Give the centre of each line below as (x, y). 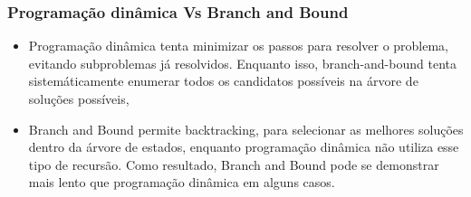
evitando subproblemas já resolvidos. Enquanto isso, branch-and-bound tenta (242, 63)
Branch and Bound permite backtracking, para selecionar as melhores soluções (246, 129)
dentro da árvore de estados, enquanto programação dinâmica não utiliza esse (244, 147)
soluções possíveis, (79, 98)
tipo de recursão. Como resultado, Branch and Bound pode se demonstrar (234, 164)
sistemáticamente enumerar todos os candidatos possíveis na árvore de (223, 81)
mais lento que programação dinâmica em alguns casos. (182, 182)
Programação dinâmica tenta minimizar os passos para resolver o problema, (239, 46)
